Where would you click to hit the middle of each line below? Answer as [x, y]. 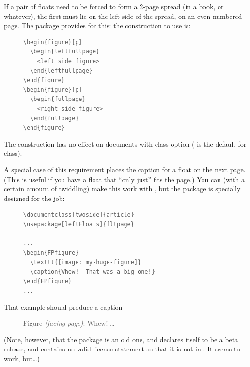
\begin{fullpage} [58, 99]
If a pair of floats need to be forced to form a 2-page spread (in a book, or [114, 6]
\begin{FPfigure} [51, 253]
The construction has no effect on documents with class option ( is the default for [125, 143]
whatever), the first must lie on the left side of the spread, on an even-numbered [123, 16]
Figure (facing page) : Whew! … [69, 323]
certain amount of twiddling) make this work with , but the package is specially [122, 189]
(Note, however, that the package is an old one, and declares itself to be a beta [121, 339]
